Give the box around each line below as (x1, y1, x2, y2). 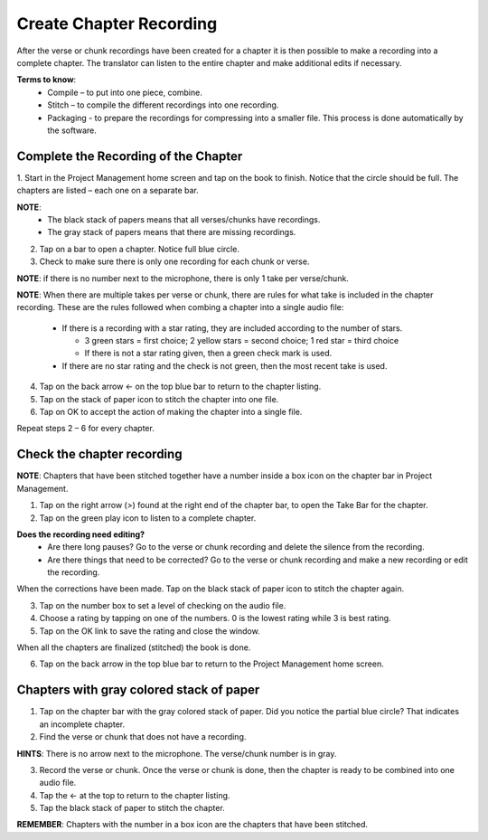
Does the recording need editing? (16, 529, 145, 540)
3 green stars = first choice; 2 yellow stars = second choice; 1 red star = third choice (84, 335, 399, 346)
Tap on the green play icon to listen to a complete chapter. (39, 512, 257, 524)
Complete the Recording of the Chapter (16, 148, 243, 164)
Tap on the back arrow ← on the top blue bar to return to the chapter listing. (39, 381, 322, 392)
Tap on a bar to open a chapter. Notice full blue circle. (39, 243, 239, 254)
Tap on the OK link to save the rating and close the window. (39, 625, 261, 637)
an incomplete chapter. (39, 719, 126, 730)
